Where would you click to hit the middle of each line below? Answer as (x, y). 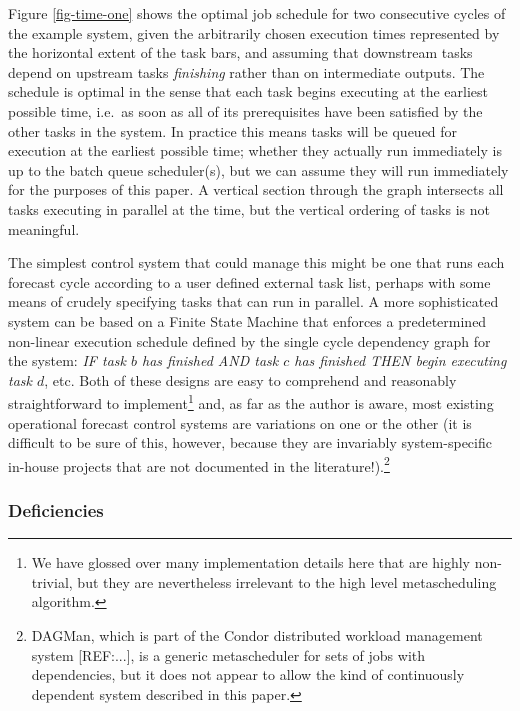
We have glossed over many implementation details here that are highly (251, 562)
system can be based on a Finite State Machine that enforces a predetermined (247, 320)
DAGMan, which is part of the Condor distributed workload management (257, 634)
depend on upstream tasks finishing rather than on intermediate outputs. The (246, 71)
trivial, (52, 581)
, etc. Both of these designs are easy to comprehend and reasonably (250, 379)
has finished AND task (210, 360)
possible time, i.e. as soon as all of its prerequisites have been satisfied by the (245, 110)
